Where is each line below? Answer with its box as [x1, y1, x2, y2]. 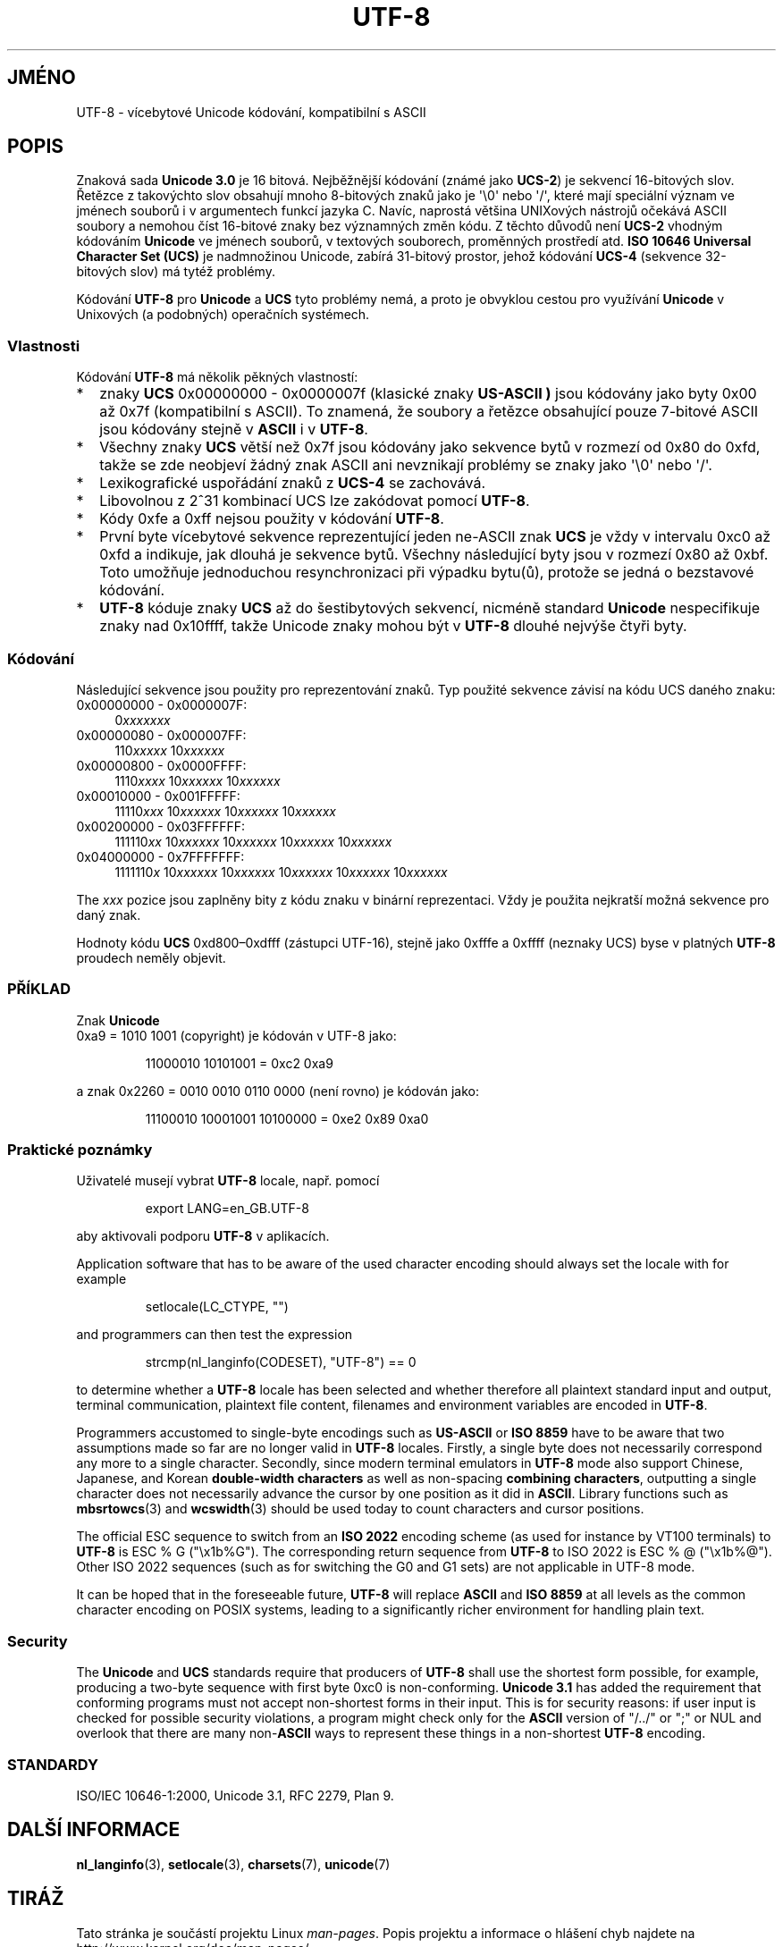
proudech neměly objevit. [76, 949, 226, 965]
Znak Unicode [76, 1012, 160, 1028]
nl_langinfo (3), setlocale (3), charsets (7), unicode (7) [76, 1856, 391, 1872]
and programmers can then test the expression [76, 1327, 353, 1343]
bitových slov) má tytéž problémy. [76, 264, 275, 280]
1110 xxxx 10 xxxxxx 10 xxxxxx [114, 772, 281, 788]
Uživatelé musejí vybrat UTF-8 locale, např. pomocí [76, 1173, 380, 1189]
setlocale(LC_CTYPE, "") [145, 1299, 289, 1315]
